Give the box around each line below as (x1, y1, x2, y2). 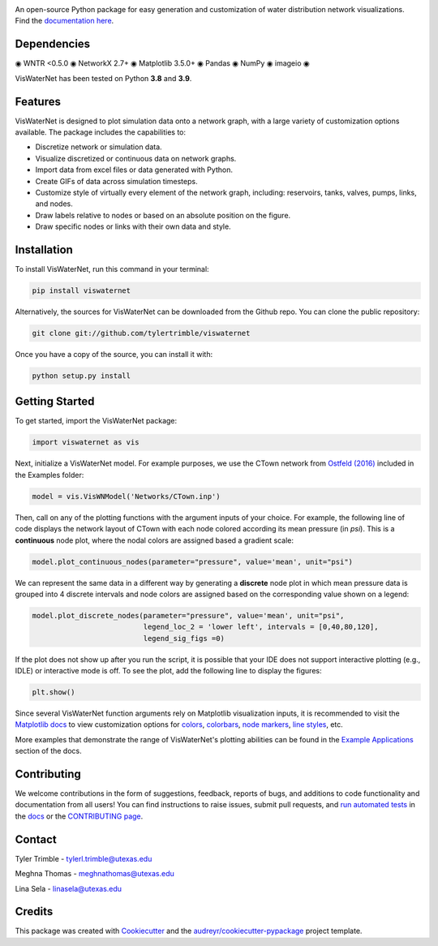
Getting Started (15, 394, 95, 409)
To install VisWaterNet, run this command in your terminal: (15, 264, 210, 274)
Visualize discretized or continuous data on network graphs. (35, 153, 237, 163)
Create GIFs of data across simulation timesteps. (35, 176, 198, 186)
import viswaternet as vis (32, 438, 140, 447)
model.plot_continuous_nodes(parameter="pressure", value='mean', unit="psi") (32, 557, 353, 566)
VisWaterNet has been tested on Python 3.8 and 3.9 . (15, 73, 192, 83)
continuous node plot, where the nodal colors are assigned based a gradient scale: (15, 535, 294, 545)
